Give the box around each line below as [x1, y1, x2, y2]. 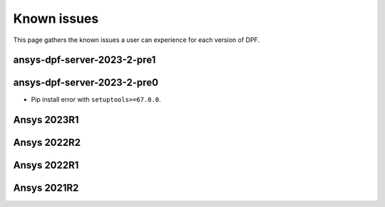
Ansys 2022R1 [13, 159, 79, 171]
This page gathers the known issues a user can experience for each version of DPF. [13, 36, 260, 44]
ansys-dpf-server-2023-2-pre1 [13, 54, 156, 66]
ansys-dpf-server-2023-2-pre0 [13, 77, 159, 89]
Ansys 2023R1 [13, 114, 79, 126]
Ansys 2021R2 [13, 182, 79, 194]
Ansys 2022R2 [13, 137, 81, 149]
